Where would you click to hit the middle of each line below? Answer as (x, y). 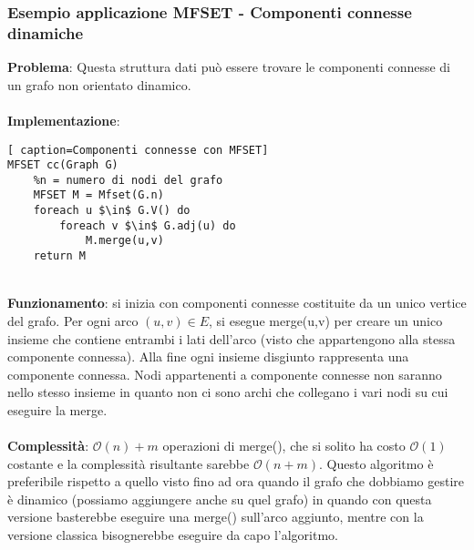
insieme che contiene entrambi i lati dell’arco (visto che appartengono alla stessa (232, 338)
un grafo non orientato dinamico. (99, 84)
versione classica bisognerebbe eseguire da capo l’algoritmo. (173, 535)
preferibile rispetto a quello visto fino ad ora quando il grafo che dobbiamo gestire (236, 481)
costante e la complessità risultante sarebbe (129, 463)
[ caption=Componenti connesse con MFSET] (138, 150)
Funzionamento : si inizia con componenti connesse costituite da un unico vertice (237, 303)
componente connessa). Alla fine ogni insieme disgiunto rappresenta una (208, 356)
